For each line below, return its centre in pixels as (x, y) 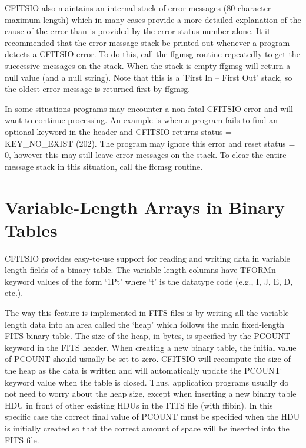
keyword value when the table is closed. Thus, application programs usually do (147, 382)
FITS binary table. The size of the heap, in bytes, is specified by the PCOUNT (147, 336)
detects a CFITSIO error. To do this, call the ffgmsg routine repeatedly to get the (152, 54)
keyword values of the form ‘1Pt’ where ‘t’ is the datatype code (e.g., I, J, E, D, (149, 281)
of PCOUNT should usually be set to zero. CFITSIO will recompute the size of (148, 359)
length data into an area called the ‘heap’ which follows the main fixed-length (144, 324)
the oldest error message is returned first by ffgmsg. (98, 89)
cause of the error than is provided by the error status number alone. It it (138, 31)
